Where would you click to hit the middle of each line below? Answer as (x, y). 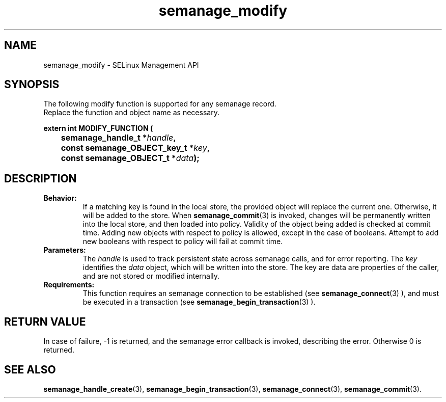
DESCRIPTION (40, 178)
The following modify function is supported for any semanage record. (160, 104)
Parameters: (65, 250)
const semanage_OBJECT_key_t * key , (135, 148)
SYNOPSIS (32, 85)
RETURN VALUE (45, 321)
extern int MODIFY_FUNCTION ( (98, 128)
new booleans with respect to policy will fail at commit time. (183, 242)
